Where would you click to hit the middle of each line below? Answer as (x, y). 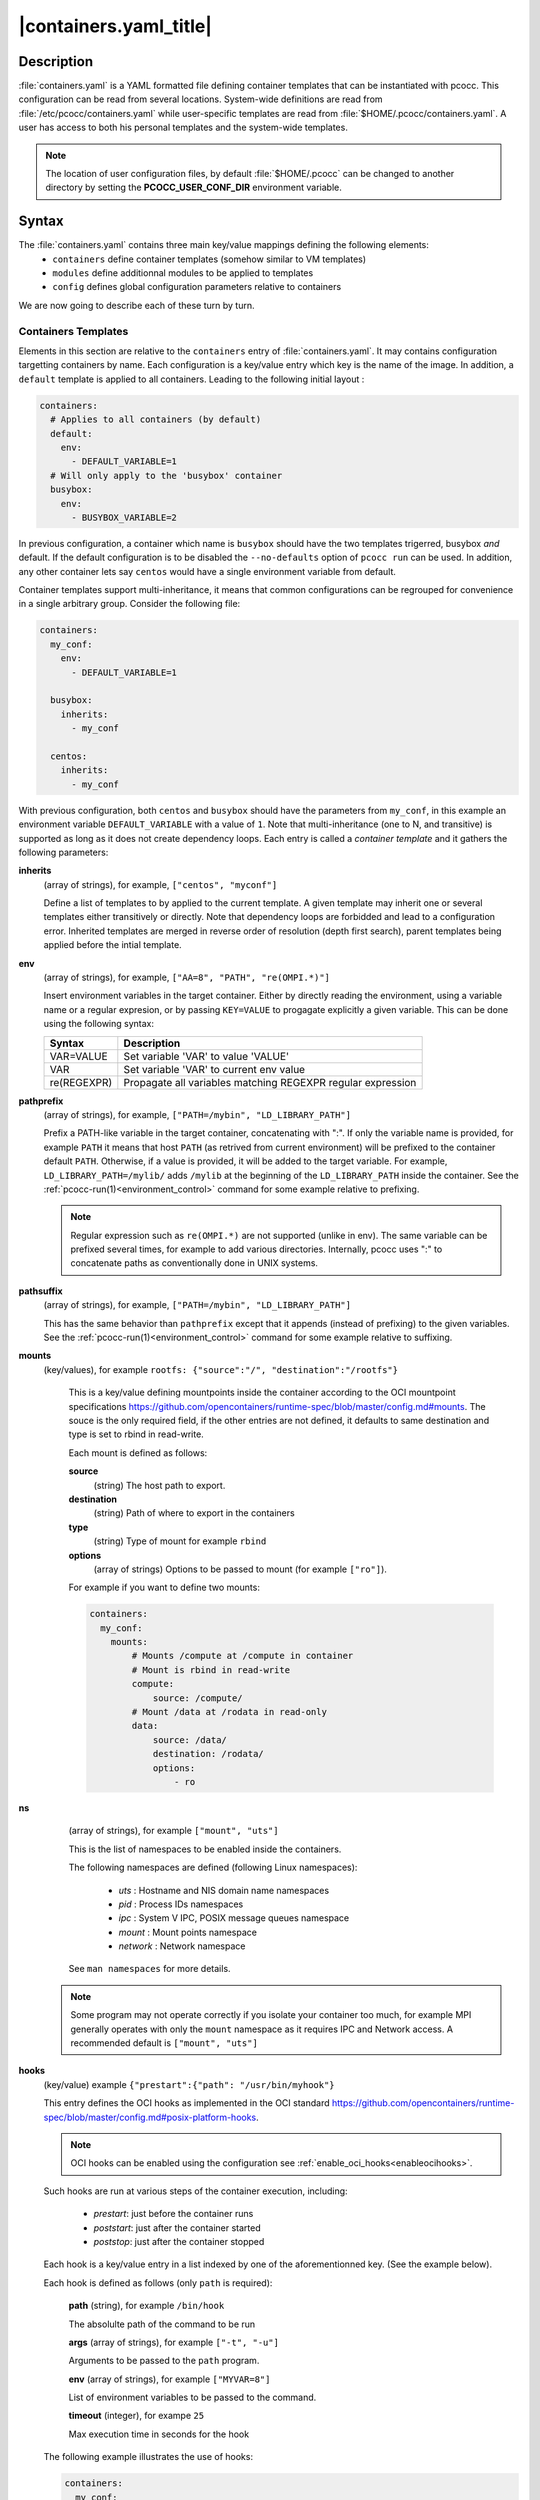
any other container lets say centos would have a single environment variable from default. (207, 571)
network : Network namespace (182, 1946)
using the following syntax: (99, 1024)
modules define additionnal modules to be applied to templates (183, 273)
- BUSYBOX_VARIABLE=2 (124, 517)
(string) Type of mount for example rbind (180, 1541)
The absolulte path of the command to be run (162, 2324)
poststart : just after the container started (177, 2227)
